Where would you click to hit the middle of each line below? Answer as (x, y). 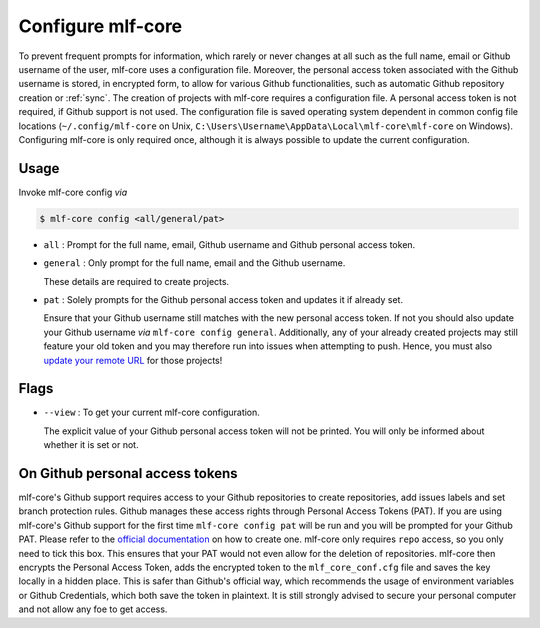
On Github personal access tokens (128, 473)
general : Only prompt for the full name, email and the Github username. (194, 263)
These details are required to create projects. (136, 281)
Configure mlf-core (100, 26)
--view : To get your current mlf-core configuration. (151, 412)
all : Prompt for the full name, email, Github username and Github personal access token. (229, 244)
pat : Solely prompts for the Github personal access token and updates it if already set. (223, 299)
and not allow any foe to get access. (93, 609)
